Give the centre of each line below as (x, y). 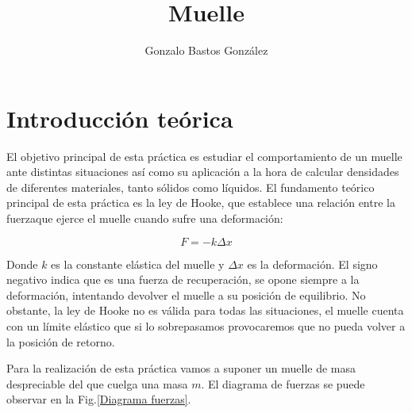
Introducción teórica (120, 118)
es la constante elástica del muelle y (138, 264)
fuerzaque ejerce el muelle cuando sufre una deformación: (145, 218)
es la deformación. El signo (312, 264)
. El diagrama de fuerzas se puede (283, 383)
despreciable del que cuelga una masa (97, 383)
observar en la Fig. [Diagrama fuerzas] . (99, 399)
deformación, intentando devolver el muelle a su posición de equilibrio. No (186, 294)
